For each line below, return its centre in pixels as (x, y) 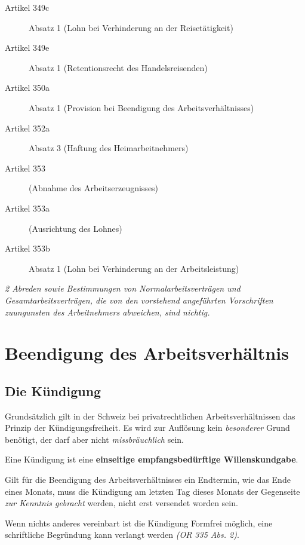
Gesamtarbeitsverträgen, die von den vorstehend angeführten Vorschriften (139, 300)
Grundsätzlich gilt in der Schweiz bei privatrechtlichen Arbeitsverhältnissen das (150, 416)
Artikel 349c (27, 7)
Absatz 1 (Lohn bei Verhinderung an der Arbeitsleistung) (134, 268)
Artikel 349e (27, 48)
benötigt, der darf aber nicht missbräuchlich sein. (94, 439)
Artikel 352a (27, 128)
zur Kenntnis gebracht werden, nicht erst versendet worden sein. (121, 503)
